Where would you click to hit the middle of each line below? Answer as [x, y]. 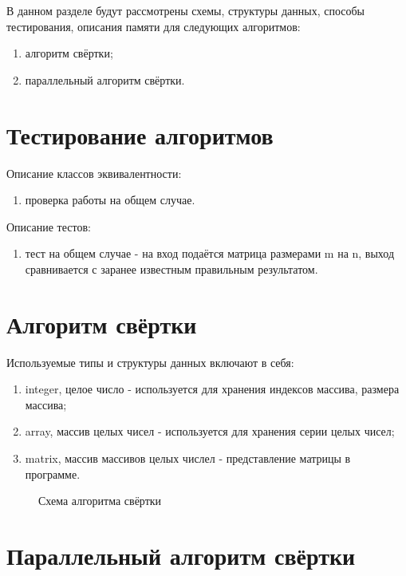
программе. [53, 473]
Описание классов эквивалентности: [94, 173]
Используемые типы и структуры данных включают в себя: [150, 362]
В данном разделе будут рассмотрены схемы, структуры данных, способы [185, 10]
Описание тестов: [49, 226]
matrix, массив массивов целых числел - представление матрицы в [188, 458]
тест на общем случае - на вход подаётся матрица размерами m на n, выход [210, 253]
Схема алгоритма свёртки [100, 501]
